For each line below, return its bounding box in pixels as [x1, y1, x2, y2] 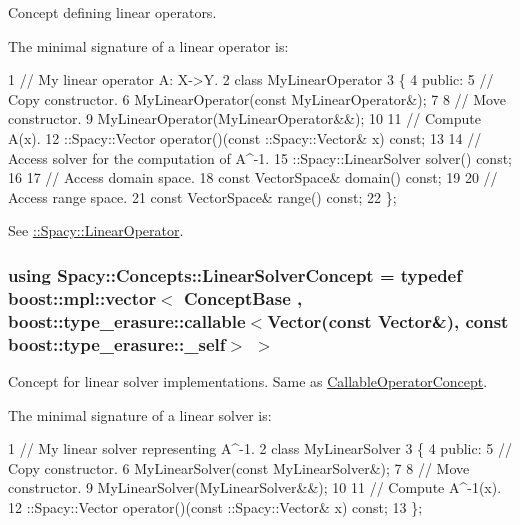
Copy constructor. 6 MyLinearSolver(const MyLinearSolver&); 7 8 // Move [8, 457, 470, 478]
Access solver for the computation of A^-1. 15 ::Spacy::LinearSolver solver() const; [8, 147, 512, 168]
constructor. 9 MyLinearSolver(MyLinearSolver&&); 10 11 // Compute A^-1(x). [8, 477, 502, 498]
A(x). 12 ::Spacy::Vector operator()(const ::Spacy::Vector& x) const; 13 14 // [8, 127, 482, 148]
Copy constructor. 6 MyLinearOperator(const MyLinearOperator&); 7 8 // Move [8, 88, 506, 109]
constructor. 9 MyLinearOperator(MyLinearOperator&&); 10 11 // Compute [8, 108, 481, 129]
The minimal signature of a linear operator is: [8, 35, 289, 56]
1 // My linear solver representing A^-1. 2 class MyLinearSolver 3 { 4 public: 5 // [8, 438, 512, 459]
